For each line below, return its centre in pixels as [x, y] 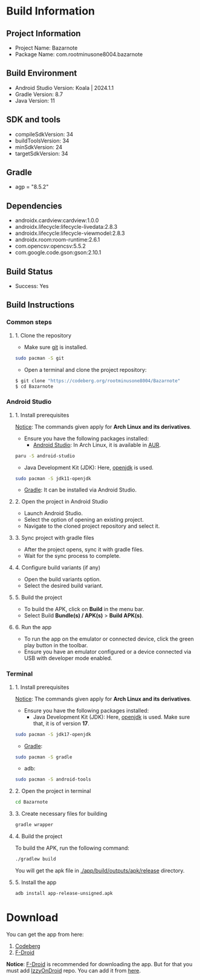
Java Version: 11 [35, 100]
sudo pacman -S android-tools [53, 780]
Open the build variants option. [63, 579]
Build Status [30, 271]
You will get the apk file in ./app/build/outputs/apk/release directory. [100, 870]
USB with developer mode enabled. [68, 658]
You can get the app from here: [45, 934]
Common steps [29, 322]
